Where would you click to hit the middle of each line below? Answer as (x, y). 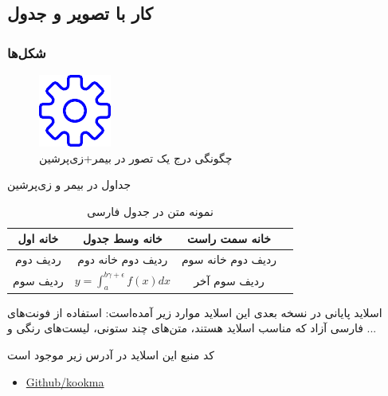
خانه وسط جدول (122, 239)
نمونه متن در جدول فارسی (150, 211)
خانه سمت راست (229, 239)
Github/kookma (65, 381)
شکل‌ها (27, 52)
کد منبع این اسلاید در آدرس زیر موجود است (111, 355)
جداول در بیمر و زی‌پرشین (69, 184)
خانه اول (38, 239)
